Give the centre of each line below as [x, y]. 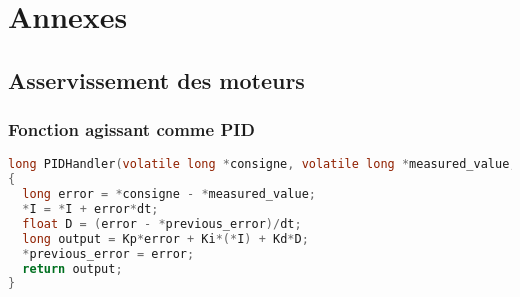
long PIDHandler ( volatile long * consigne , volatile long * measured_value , [262, 164]
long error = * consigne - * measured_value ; [169, 194]
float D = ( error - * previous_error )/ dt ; [162, 223]
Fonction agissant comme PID [131, 129]
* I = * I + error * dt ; [90, 209]
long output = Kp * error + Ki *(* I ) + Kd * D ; [165, 238]
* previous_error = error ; [108, 253]
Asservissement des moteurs [156, 79]
